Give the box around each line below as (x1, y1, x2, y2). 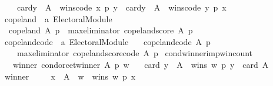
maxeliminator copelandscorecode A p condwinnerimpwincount (16, 47, 253, 59)
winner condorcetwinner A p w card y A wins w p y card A (12, 58, 269, 70)
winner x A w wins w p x (4, 70, 136, 82)
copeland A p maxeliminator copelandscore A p (8, 24, 193, 36)
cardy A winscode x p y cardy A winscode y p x (16, 1, 227, 13)
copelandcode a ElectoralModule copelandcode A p (4, 35, 211, 47)
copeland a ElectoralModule (4, 12, 112, 25)
